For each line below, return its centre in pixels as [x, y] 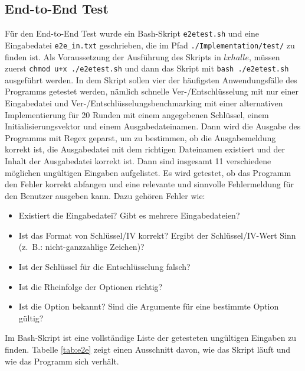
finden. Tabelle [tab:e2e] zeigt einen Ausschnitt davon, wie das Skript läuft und [148, 349]
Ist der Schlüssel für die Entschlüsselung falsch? [104, 267]
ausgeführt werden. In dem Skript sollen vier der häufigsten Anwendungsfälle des [151, 79]
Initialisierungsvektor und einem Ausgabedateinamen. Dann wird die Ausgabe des [153, 126]
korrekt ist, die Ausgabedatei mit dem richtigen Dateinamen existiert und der [145, 149]
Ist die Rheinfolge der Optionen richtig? [91, 286]
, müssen [264, 56]
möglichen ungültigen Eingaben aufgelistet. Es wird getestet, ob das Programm [148, 172]
